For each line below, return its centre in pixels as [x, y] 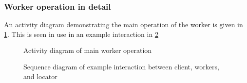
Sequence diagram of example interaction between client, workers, [121, 66]
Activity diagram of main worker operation [88, 50]
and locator [40, 76]
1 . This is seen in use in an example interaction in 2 [81, 34]
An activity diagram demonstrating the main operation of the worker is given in [123, 25]
